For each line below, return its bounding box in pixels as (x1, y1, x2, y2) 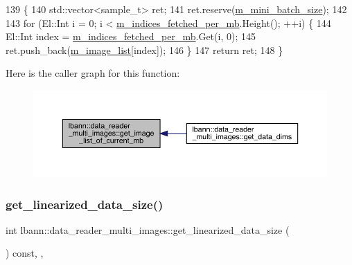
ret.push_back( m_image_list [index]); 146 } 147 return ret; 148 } (6, 42, 283, 57)
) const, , (6, 246, 44, 260)
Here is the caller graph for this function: (6, 66, 180, 80)
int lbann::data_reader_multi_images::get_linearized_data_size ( (6, 222, 290, 237)
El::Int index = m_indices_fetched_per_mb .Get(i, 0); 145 (6, 29, 256, 44)
